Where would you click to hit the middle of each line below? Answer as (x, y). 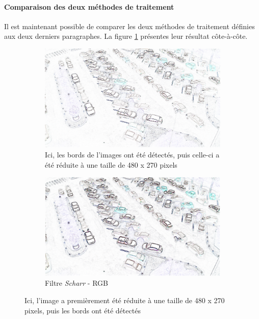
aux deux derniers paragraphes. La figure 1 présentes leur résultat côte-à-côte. (126, 36)
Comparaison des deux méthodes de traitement (89, 6)
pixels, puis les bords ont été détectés (83, 310)
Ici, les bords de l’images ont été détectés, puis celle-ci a (132, 155)
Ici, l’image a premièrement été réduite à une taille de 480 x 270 (125, 300)
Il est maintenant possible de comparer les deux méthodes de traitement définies (129, 26)
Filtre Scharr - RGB (76, 283)
